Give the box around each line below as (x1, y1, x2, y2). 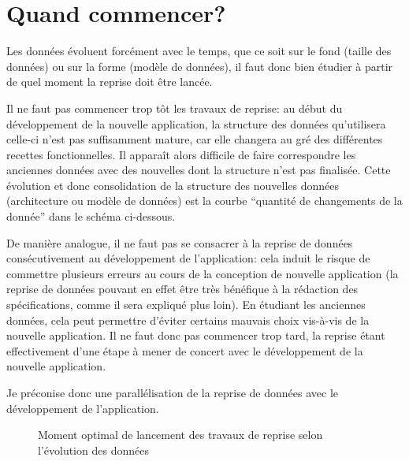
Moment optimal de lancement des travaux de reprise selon (38, 426, 323, 443)
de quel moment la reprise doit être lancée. (6, 73, 213, 90)
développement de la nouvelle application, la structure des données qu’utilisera (6, 115, 386, 132)
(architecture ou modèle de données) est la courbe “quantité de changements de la (6, 192, 403, 209)
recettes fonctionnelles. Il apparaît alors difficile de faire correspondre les (6, 146, 356, 162)
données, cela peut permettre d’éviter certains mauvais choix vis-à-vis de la (6, 311, 370, 328)
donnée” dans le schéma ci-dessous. (6, 208, 176, 225)
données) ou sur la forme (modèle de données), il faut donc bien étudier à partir (6, 58, 393, 74)
